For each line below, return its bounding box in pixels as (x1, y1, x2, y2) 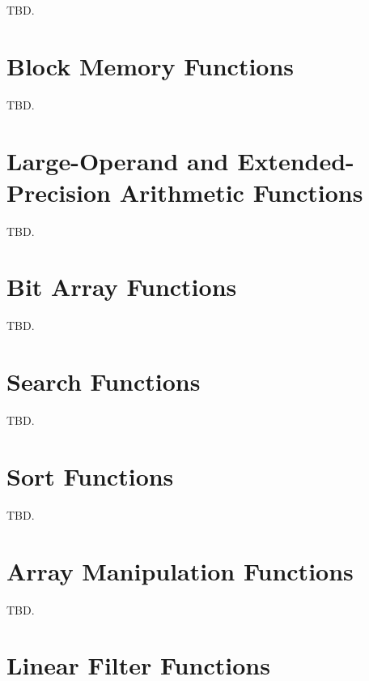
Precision (6, 175, 111, 208)
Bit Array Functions (6, 270, 237, 303)
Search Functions (6, 365, 201, 398)
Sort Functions (6, 459, 174, 492)
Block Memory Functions (6, 49, 295, 82)
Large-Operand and (6, 143, 229, 177)
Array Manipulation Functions (6, 554, 354, 587)
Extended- (237, 143, 354, 177)
